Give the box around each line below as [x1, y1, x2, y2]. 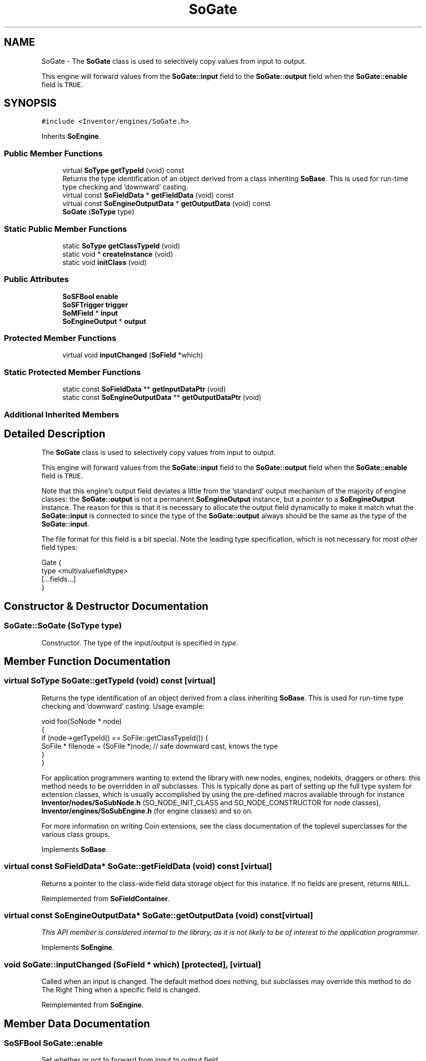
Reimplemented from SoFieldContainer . [41, 894, 170, 903]
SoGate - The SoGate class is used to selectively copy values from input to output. [41, 57, 306, 65]
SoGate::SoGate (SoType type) [4, 621, 122, 631]
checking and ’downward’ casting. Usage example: [41, 701, 205, 710]
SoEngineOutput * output [62, 317, 146, 325]
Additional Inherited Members [4, 409, 119, 419]
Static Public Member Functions [4, 224, 127, 234]
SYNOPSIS [4, 97, 57, 110]
